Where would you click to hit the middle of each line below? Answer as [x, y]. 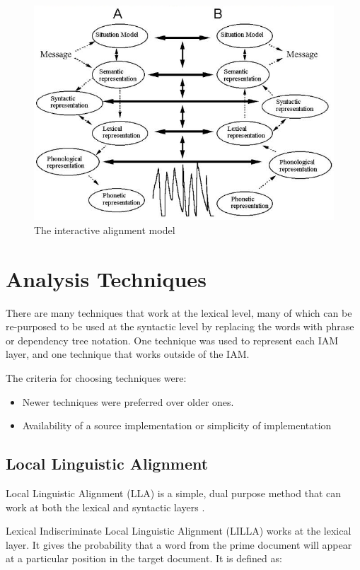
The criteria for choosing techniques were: [96, 378]
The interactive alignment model [105, 229]
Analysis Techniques [106, 278]
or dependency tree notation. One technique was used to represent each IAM [172, 340]
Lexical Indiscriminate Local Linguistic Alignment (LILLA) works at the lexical [179, 531]
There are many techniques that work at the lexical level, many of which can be [179, 312]
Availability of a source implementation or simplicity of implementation [177, 425]
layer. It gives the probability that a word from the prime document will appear [179, 544]
